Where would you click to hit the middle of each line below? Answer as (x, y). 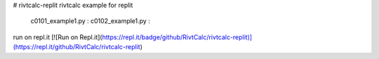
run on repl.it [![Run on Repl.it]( (58, 37)
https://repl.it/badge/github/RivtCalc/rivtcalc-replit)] (177, 37)
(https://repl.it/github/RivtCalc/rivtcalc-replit (77, 47)
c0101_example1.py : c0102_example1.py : (90, 21)
